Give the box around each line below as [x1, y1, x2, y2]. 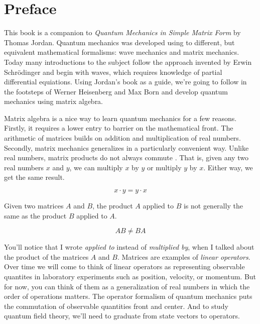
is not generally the [183, 200, 243, 211]
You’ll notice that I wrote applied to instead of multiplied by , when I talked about [4, 242, 254, 252]
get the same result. [4, 172, 65, 182]
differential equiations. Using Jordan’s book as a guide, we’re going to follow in [4, 76, 247, 87]
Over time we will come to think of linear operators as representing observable [4, 261, 245, 272]
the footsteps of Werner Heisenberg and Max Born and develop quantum [4, 86, 228, 96]
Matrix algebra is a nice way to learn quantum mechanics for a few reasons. [4, 113, 237, 123]
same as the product [4, 210, 67, 221]
